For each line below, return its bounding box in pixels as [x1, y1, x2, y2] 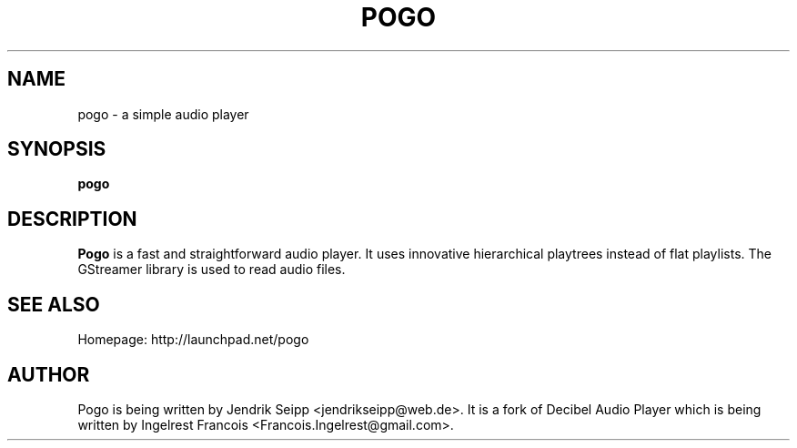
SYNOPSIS [7, 137, 106, 161]
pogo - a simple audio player [77, 106, 249, 122]
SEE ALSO [7, 292, 100, 316]
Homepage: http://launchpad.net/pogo [77, 331, 309, 348]
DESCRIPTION [7, 207, 137, 230]
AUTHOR [7, 362, 90, 386]
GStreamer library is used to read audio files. [77, 261, 346, 278]
